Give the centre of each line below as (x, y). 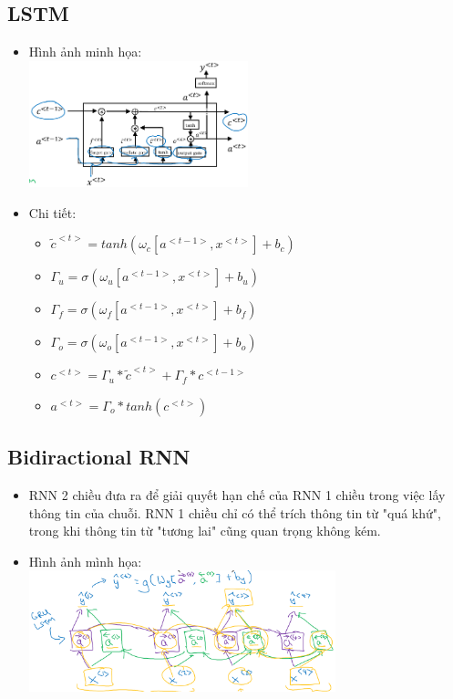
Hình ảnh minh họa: (85, 52)
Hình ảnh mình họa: (85, 561)
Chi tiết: (52, 212)
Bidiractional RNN (99, 457)
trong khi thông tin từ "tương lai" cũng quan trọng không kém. (205, 531)
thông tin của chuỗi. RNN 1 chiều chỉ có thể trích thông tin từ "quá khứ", (235, 512)
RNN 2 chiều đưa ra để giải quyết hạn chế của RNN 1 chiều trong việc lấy (237, 494)
